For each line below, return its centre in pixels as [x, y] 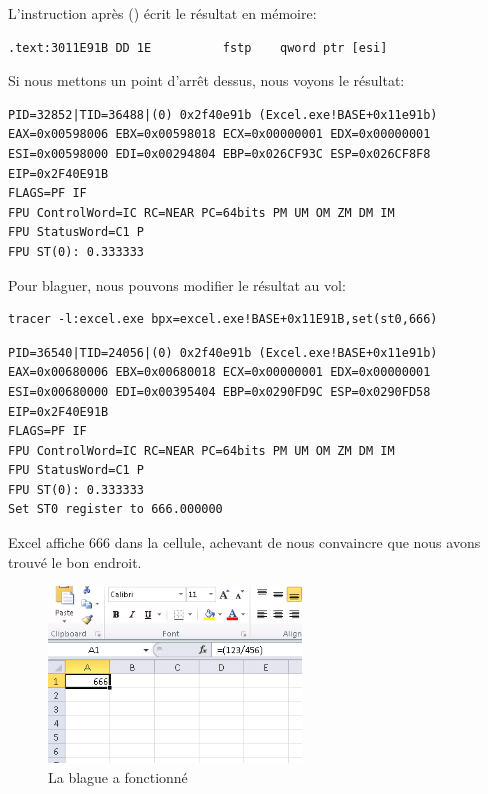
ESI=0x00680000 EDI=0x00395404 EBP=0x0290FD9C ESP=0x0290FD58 [219, 391]
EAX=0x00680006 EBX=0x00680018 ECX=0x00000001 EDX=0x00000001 [219, 372]
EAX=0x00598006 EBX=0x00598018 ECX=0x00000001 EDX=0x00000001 [219, 134]
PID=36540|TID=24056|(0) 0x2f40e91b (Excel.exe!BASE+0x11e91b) [223, 352]
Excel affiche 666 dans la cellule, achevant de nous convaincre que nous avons [244, 542]
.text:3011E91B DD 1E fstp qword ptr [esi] [198, 47]
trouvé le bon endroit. [75, 561]
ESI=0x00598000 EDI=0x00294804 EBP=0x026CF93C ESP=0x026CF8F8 [219, 153]
